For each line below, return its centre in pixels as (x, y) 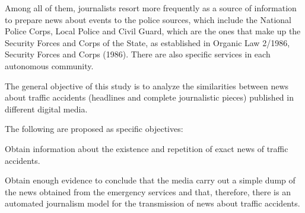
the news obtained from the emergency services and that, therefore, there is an (148, 191)
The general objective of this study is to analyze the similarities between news (147, 85)
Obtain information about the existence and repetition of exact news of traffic (147, 148)
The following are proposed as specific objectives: (94, 129)
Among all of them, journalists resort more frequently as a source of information (151, 8)
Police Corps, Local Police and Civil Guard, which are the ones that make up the (153, 31)
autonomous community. (49, 65)
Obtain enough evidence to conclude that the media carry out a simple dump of (150, 180)
